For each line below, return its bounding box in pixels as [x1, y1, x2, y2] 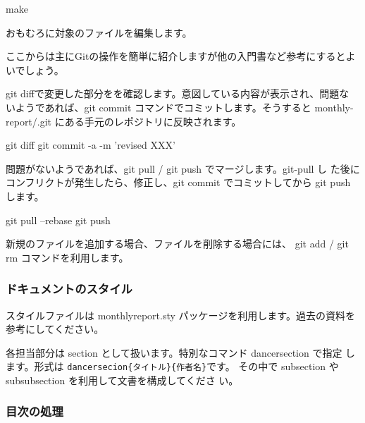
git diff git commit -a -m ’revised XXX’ [6, 137, 175, 152]
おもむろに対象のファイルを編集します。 [6, 25, 192, 39]
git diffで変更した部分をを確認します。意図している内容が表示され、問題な [6, 86, 349, 101]
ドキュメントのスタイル [6, 280, 132, 298]
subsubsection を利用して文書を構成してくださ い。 [6, 372, 239, 387]
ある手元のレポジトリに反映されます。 [64, 114, 242, 128]
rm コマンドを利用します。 [6, 250, 129, 264]
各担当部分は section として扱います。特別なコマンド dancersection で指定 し [6, 345, 356, 360]
